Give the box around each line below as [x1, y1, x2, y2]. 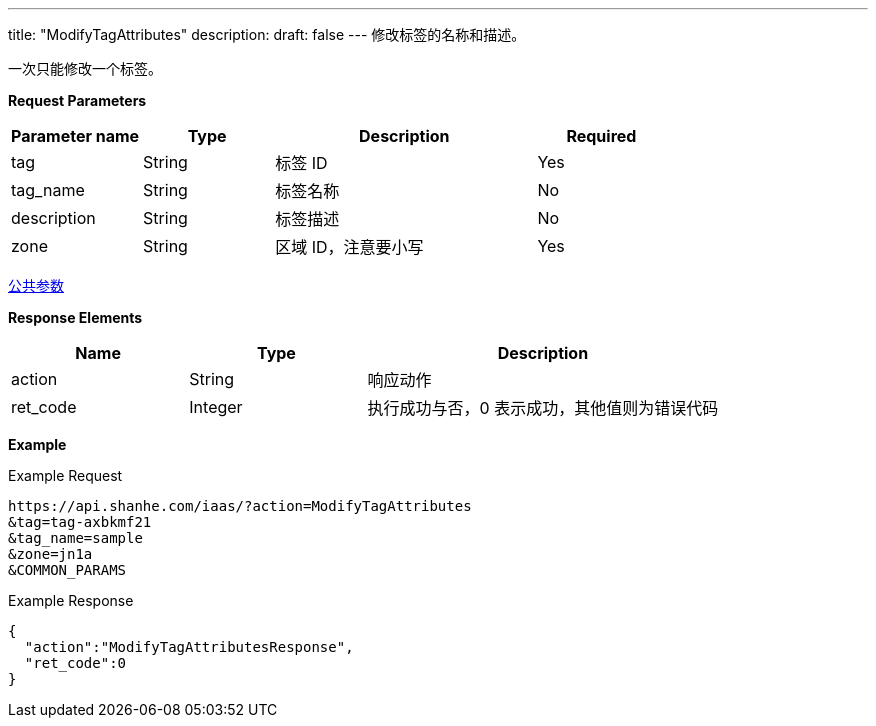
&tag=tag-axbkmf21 [8, 514, 152, 530]
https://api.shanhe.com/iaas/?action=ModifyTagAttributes [8, 498, 472, 514]
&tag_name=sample [8, 530, 143, 546]
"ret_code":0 [24, 655, 127, 671]
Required [566, 126, 637, 146]
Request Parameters [8, 92, 147, 109]
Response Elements [8, 309, 143, 326]
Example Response [8, 592, 134, 609]
